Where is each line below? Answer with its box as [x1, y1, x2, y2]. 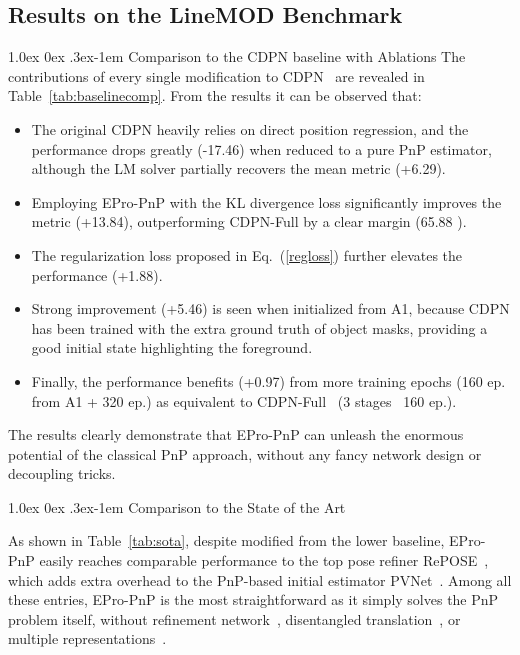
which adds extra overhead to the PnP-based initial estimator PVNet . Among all [8, 569, 512, 590]
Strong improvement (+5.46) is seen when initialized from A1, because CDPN [31, 298, 510, 319]
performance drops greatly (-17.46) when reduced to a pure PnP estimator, [31, 138, 492, 159]
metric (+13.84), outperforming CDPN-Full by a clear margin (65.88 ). [31, 211, 467, 232]
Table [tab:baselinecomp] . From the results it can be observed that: [8, 85, 422, 106]
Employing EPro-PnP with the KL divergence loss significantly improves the [31, 191, 502, 212]
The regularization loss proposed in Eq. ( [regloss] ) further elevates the [31, 244, 463, 265]
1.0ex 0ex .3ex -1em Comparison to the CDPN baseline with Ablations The [8, 46, 466, 67]
